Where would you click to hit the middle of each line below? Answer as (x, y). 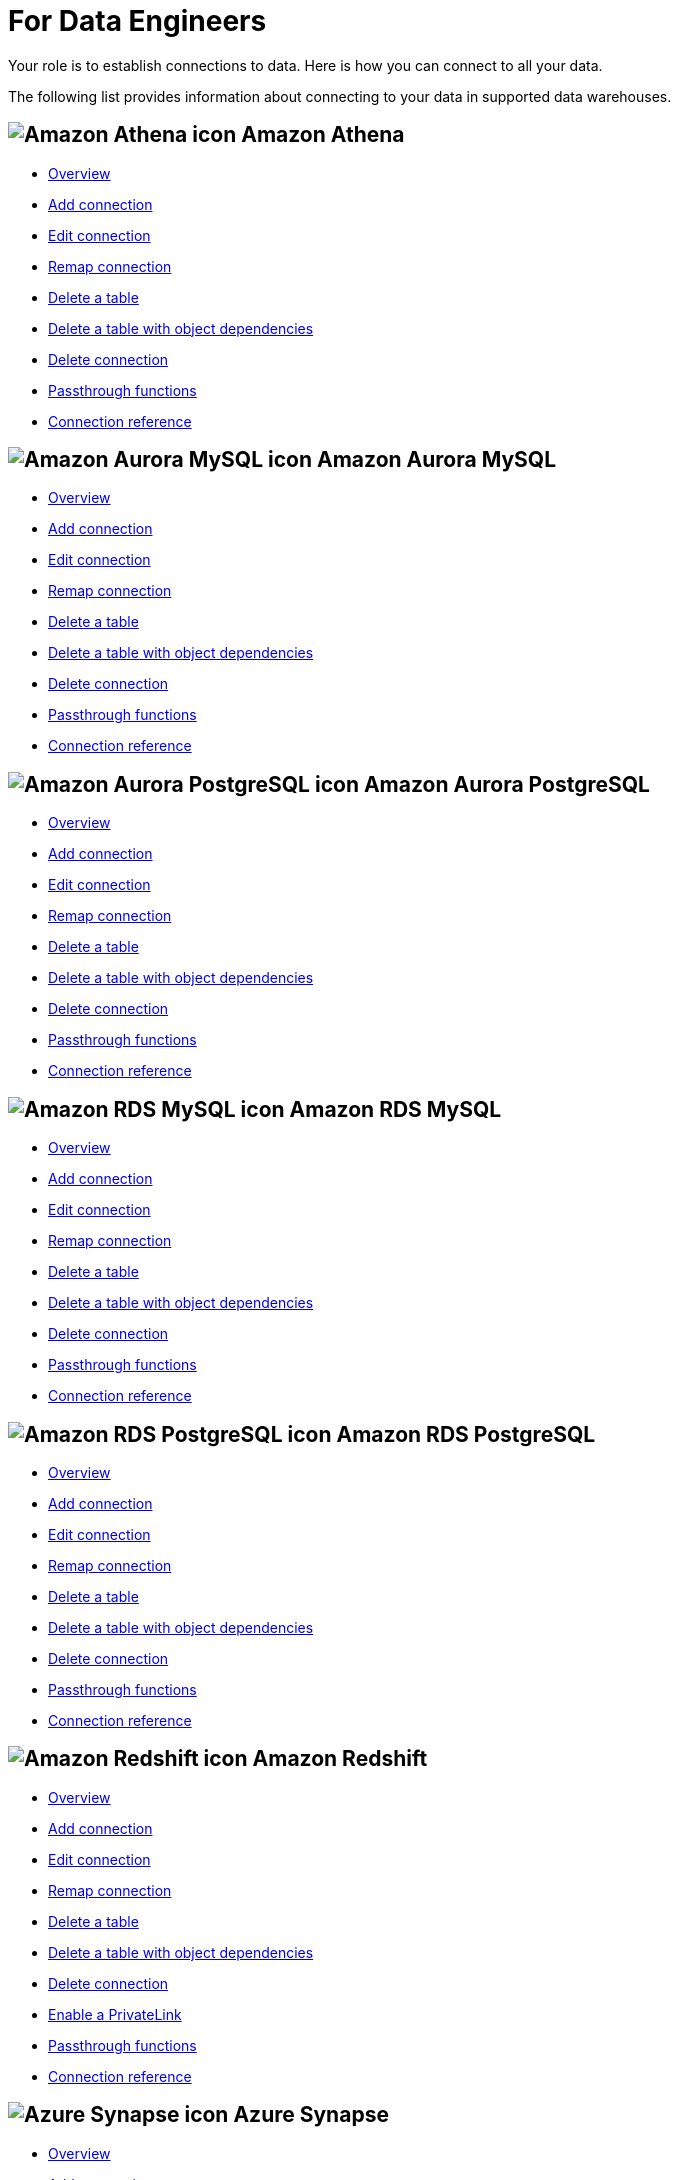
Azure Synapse (311, 2115)
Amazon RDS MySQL (395, 1109)
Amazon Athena (323, 135)
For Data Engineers (137, 21)
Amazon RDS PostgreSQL (466, 1434)
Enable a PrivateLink (115, 2014)
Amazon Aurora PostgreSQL (506, 784)
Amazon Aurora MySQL (436, 460)
